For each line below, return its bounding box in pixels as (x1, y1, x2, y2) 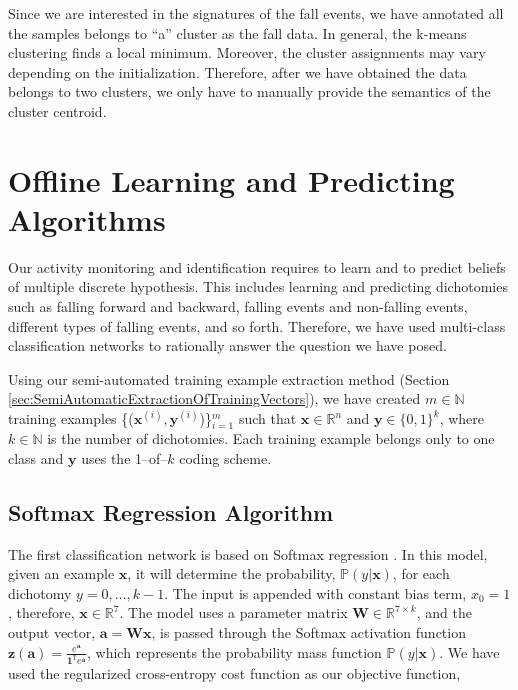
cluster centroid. (8, 100, 107, 121)
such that (238, 408, 297, 429)
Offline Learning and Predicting (8, 159, 455, 200)
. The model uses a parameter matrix (119, 602, 348, 623)
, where (439, 408, 485, 429)
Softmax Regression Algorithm (8, 496, 334, 527)
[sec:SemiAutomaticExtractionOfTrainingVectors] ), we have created (8, 388, 421, 409)
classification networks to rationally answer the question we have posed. (8, 335, 447, 356)
